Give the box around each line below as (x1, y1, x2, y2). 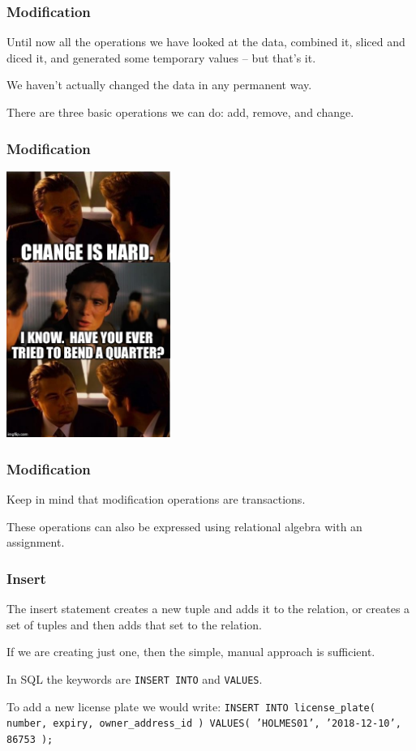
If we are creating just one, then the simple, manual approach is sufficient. (6, 643, 375, 660)
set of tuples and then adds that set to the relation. (6, 616, 262, 633)
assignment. (6, 534, 65, 551)
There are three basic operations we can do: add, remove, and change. (6, 104, 354, 120)
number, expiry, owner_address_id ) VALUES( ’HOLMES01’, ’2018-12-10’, (6, 718, 401, 730)
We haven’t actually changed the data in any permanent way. (6, 76, 312, 93)
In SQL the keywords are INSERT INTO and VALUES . (6, 670, 263, 687)
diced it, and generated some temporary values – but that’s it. (6, 49, 316, 66)
